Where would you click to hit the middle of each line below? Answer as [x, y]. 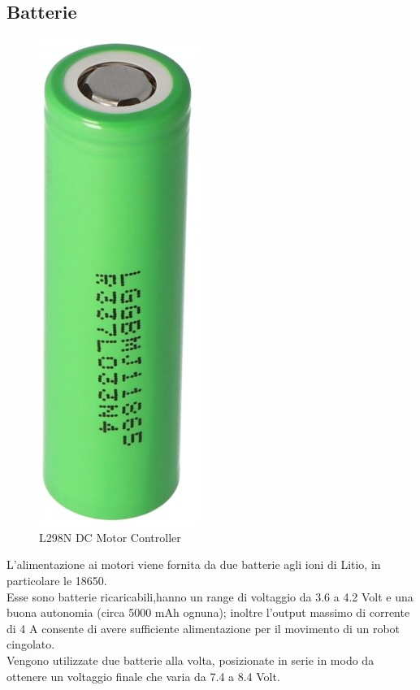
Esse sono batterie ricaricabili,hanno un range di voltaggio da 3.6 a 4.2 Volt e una [210, 596]
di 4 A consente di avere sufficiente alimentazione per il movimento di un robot [204, 628]
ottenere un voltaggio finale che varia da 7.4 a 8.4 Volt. [143, 676]
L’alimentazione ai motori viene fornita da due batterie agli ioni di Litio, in [194, 564]
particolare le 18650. [57, 580]
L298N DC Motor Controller [110, 537]
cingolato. [31, 644]
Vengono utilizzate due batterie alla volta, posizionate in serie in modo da [191, 660]
